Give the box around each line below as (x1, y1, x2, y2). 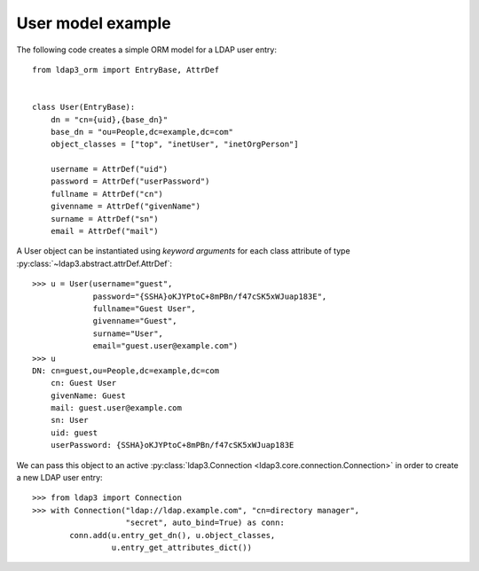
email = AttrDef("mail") (50, 226, 159, 237)
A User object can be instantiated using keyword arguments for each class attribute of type (16, 246, 350, 256)
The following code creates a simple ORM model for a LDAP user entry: (16, 44, 277, 55)
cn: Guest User (50, 378, 117, 388)
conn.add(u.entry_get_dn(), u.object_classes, (69, 530, 276, 540)
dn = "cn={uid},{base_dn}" (50, 114, 169, 124)
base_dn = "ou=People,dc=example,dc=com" (50, 127, 234, 137)
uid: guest (50, 427, 98, 438)
